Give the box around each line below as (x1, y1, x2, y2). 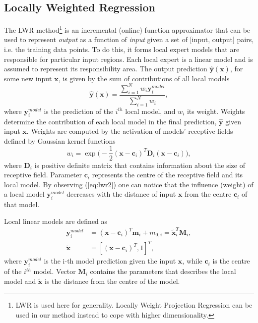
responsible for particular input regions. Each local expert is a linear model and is (4, 54, 253, 64)
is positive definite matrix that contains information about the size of (34, 160, 245, 170)
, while (182, 256, 202, 266)
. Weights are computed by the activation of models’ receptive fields (26, 126, 233, 136)
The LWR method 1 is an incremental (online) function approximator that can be (4, 23, 251, 35)
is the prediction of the (44, 106, 114, 116)
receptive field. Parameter (4, 169, 82, 180)
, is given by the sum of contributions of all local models (58, 73, 230, 83)
